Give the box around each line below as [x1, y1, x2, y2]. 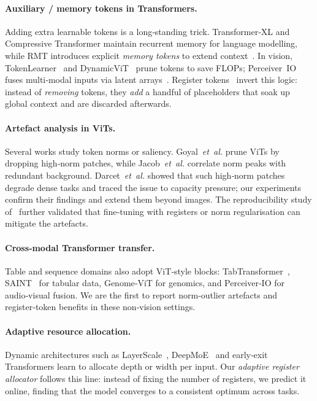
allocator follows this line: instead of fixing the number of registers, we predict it [5, 372, 307, 385]
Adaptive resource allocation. [5, 324, 131, 337]
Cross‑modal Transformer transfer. [5, 241, 155, 254]
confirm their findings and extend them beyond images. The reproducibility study [5, 193, 312, 206]
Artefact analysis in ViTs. [5, 121, 116, 134]
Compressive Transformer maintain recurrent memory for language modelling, [5, 37, 297, 50]
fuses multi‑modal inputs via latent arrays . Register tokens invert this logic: [5, 73, 297, 86]
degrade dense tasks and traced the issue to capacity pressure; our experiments [5, 181, 302, 193]
